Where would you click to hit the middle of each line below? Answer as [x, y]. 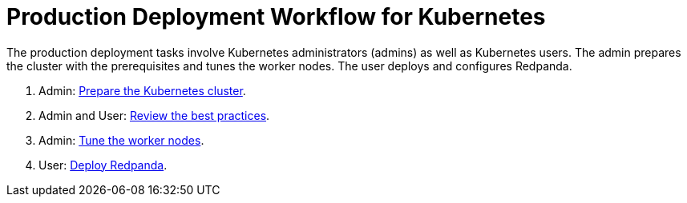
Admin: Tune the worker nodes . [121, 140]
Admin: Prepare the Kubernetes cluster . [142, 90]
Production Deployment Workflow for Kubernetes [276, 17]
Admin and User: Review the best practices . [154, 115]
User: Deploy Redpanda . [103, 165]
